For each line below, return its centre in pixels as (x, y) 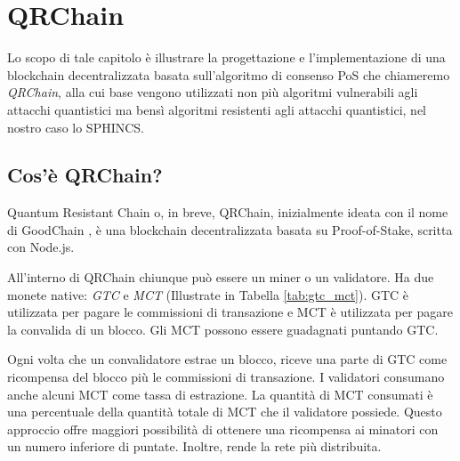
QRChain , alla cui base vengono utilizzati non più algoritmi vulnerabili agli (213, 92)
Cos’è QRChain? (85, 175)
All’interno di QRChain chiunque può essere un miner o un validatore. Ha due (221, 277)
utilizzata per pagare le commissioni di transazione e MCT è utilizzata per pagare (230, 312)
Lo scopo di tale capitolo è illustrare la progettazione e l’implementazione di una (226, 57)
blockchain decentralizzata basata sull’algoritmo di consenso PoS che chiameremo (229, 74)
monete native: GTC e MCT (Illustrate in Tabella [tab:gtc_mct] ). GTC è (208, 294)
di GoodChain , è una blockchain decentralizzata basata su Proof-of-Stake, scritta (230, 229)
